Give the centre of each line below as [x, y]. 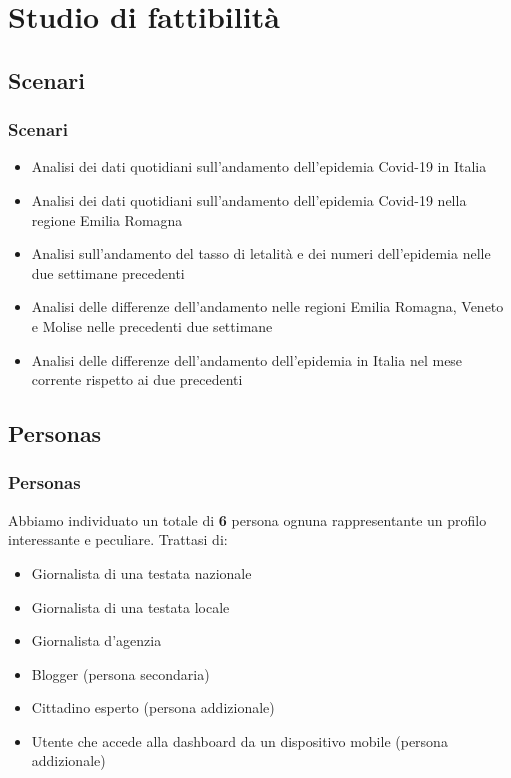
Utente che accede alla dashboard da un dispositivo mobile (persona [239, 740]
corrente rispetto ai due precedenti [137, 379]
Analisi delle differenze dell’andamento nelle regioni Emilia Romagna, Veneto [267, 306]
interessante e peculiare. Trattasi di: [118, 539]
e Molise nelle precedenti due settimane [152, 325]
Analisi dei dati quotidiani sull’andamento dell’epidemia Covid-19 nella [249, 199]
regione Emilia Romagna [107, 219]
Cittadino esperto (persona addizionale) [153, 707]
